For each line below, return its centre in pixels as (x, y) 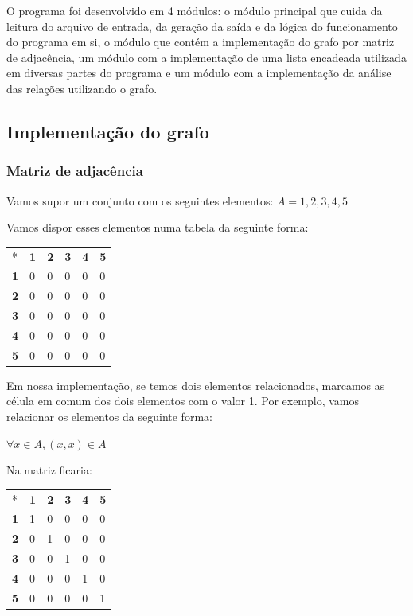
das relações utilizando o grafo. (82, 88)
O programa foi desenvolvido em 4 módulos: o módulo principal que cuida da (195, 10)
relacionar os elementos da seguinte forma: (109, 416)
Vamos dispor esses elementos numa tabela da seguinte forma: (158, 227)
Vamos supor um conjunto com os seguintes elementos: (140, 200)
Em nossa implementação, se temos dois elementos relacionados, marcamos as (196, 385)
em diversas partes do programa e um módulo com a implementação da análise (199, 73)
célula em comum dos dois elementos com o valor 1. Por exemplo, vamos (183, 401)
